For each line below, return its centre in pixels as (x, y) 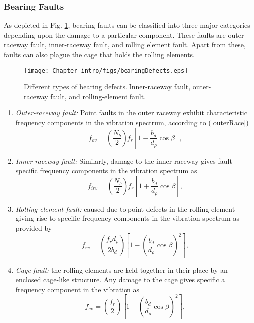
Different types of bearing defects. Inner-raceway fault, (107, 86)
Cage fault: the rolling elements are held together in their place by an (122, 269)
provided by (34, 228)
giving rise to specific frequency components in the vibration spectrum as (127, 218)
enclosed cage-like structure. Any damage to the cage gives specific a (120, 279)
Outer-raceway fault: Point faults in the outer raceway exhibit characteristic (131, 113)
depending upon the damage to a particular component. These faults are (115, 35)
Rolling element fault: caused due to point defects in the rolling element (125, 208)
